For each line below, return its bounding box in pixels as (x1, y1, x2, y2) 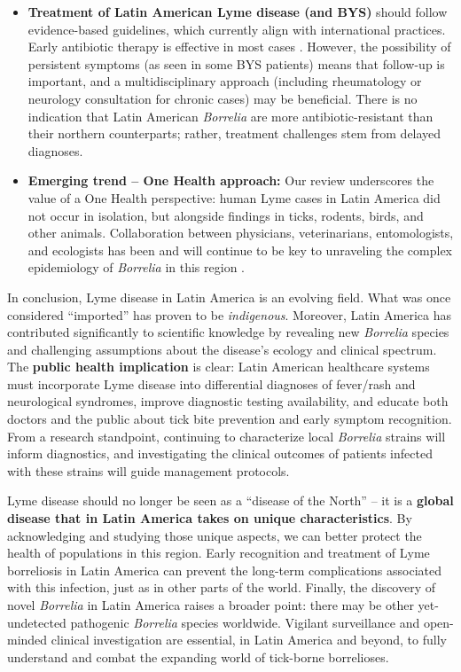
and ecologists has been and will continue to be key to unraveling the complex (27, 240, 452, 259)
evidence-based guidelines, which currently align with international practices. (27, 20, 446, 38)
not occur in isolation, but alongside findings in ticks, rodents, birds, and (27, 206, 424, 224)
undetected (7, 613, 66, 631)
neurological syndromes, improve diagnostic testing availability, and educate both (7, 392, 449, 410)
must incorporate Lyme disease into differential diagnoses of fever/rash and (7, 374, 416, 393)
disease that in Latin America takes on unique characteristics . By (7, 509, 412, 527)
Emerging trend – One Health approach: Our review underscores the (27, 171, 434, 190)
